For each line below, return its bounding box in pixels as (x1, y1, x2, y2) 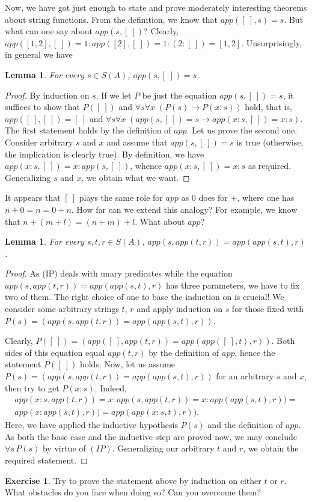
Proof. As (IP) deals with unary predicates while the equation (5, 267, 233, 280)
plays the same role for (79, 191, 163, 204)
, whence (130, 159, 162, 172)
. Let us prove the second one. (186, 124, 298, 136)
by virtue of (42, 442, 86, 455)
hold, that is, (245, 100, 292, 113)
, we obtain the (243, 442, 299, 455)
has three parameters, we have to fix (166, 278, 300, 291)
